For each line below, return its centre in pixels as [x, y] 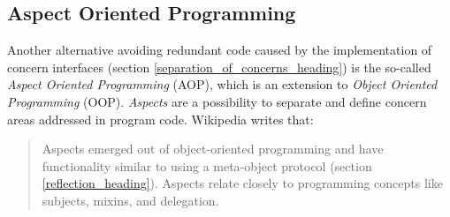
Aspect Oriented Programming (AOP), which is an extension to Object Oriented [222, 84]
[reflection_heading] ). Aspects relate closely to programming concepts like [242, 183]
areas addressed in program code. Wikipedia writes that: [160, 119]
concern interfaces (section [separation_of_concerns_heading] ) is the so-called [219, 67]
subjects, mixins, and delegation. [130, 200]
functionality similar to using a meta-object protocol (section [207, 165]
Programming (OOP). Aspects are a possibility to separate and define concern [217, 101]
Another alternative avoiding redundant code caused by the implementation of [220, 50]
